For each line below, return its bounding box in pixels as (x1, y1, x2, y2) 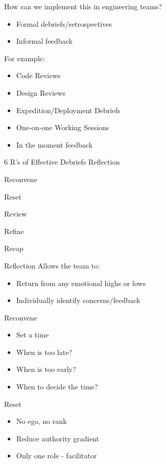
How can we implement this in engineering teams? (4, 1, 162, 11)
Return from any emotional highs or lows (16, 277, 146, 288)
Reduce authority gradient (16, 433, 99, 443)
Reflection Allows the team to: (4, 260, 100, 271)
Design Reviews (16, 87, 66, 98)
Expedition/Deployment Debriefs (16, 104, 120, 115)
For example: (4, 52, 45, 63)
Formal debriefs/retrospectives (16, 18, 112, 29)
